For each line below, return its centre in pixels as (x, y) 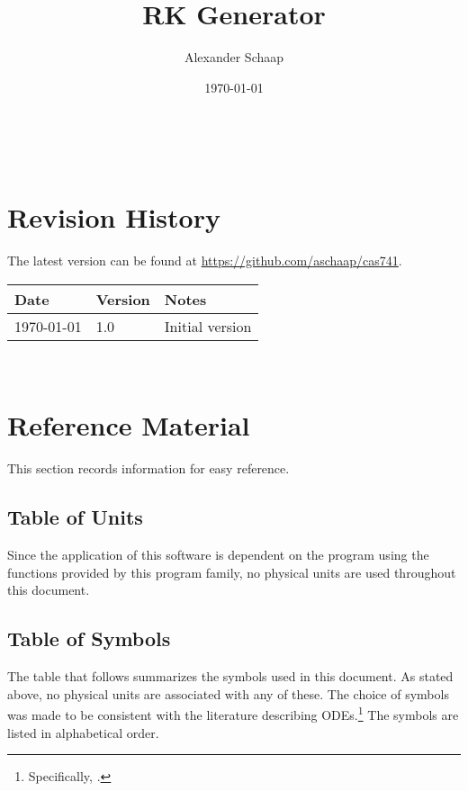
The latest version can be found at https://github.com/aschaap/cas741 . (205, 261)
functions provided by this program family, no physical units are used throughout (232, 572)
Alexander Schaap (234, 57)
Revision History (114, 217)
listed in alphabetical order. (83, 732)
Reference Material (129, 425)
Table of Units (75, 517)
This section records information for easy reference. (148, 468)
